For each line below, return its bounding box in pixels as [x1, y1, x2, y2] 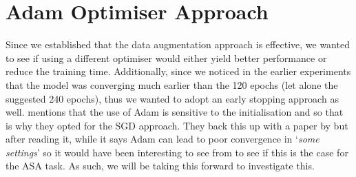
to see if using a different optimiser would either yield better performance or [6, 50, 327, 65]
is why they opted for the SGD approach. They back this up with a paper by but [6, 118, 348, 132]
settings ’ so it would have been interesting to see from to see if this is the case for [6, 145, 348, 159]
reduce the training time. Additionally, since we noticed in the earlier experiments [6, 64, 351, 79]
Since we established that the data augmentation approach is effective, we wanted [6, 37, 350, 52]
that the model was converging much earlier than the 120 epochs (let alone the [6, 77, 338, 92]
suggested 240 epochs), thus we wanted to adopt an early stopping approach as [6, 91, 339, 105]
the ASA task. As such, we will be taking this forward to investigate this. [6, 158, 315, 173]
